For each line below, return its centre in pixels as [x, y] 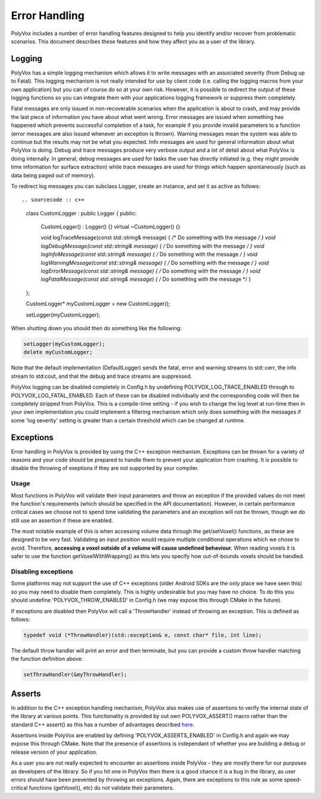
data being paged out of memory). [53, 175]
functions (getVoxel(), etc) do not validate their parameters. [102, 788]
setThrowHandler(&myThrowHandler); [75, 675]
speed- [293, 779]
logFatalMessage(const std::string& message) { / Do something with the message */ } [146, 279]
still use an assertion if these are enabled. [62, 520]
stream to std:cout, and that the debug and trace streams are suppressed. [102, 376]
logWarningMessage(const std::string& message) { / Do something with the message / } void [155, 262]
